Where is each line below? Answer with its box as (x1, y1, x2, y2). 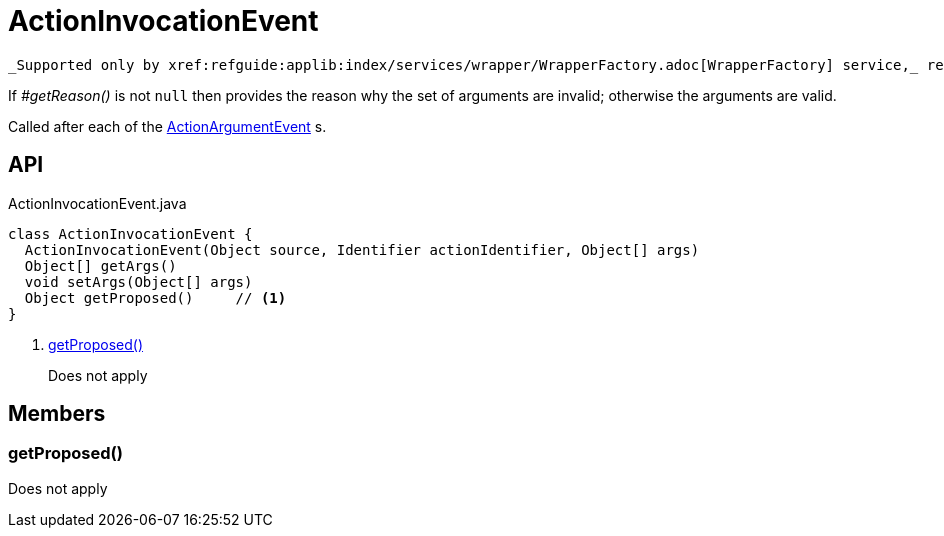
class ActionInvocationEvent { (8, 225, 253, 242)
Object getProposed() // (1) (24, 289, 287, 306)
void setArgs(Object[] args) (24, 273, 253, 290)
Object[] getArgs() (24, 257, 177, 274)
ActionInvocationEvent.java (8, 194, 187, 212)
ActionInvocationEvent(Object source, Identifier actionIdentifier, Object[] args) (24, 241, 700, 258)
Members (8, 401, 106, 427)
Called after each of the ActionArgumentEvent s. (8, 117, 327, 135)
